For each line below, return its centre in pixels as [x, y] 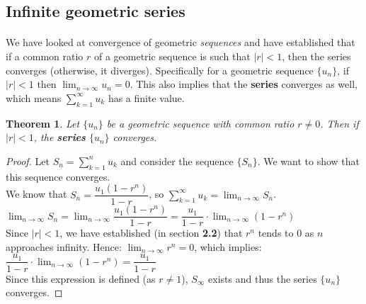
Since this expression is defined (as [81, 278]
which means [34, 97]
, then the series [316, 56]
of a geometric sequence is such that [172, 56]
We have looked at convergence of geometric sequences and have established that [181, 42]
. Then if [339, 123]
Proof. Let [28, 161]
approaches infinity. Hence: [64, 246]
